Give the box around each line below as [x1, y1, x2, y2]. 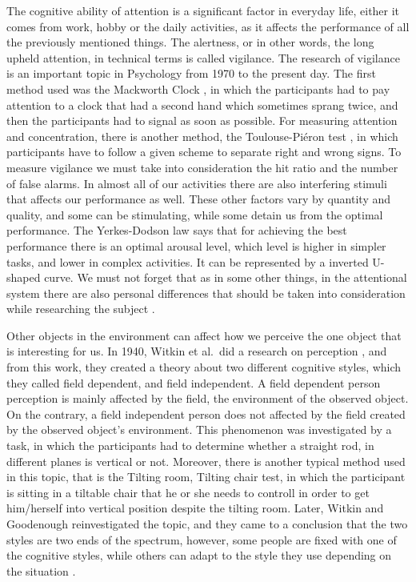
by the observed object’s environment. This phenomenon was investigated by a [6, 421, 392, 438]
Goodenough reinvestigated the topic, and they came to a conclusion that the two [6, 516, 408, 532]
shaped [6, 269, 41, 286]
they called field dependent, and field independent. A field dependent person [6, 374, 381, 391]
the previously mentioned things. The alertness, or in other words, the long [6, 34, 374, 50]
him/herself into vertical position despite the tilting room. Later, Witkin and [6, 500, 384, 516]
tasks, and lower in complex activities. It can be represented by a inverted [6, 253, 369, 270]
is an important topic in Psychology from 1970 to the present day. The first [6, 65, 376, 82]
